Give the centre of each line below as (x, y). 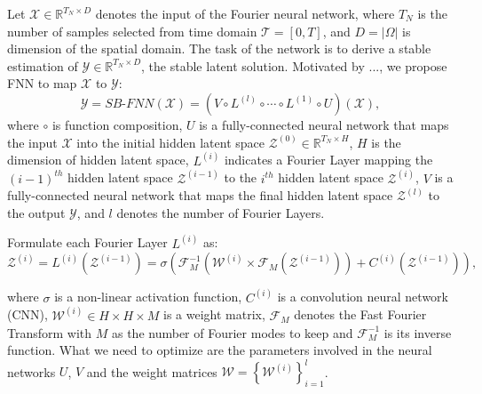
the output (36, 212)
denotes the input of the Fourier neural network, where (245, 13)
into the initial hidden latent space (170, 142)
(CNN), (28, 314)
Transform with (50, 332)
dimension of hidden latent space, (98, 160)
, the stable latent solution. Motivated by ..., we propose (294, 65)
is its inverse (418, 332)
